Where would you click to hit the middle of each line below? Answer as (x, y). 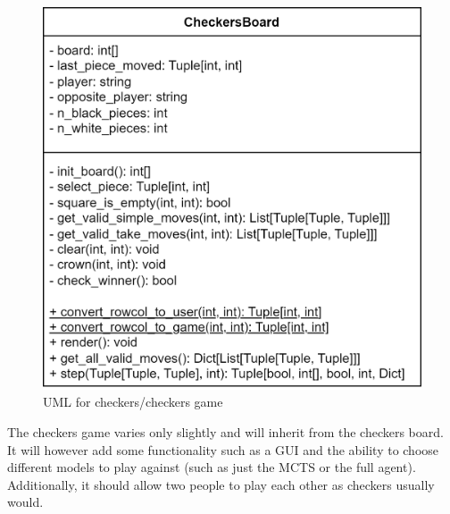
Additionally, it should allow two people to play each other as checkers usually (221, 484)
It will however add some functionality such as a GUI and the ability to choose (223, 449)
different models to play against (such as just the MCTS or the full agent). (212, 467)
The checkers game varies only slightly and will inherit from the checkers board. (225, 431)
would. (25, 502)
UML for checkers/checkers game (133, 402)
